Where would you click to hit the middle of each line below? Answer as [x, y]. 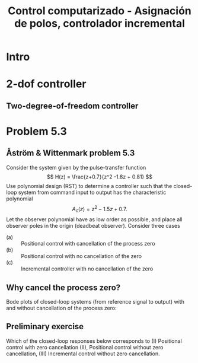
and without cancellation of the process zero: [61, 308]
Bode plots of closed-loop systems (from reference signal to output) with [95, 302]
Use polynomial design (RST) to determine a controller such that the [89, 186]
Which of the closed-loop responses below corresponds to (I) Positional [94, 341]
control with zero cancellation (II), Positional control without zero [85, 347]
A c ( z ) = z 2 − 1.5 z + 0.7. [100, 209]
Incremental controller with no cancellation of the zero [87, 269]
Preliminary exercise [45, 327]
